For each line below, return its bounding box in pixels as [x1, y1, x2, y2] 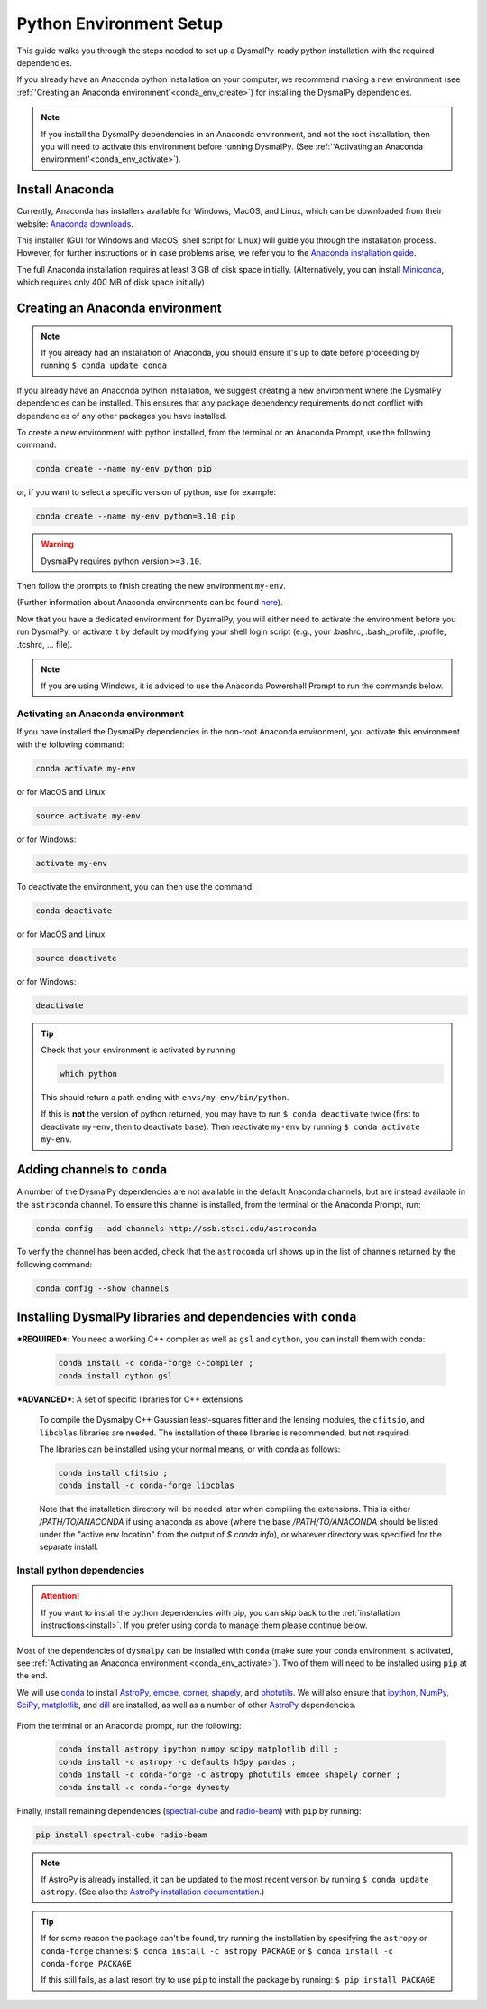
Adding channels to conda [16, 1162, 167, 1178]
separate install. [39, 1541, 99, 1553]
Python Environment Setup [16, 14, 224, 33]
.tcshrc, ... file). [16, 639, 73, 649]
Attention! [41, 1591, 80, 1602]
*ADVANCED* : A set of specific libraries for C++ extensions [16, 1394, 243, 1405]
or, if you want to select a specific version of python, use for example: [16, 487, 277, 498]
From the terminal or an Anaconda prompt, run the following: [16, 1720, 243, 1731]
